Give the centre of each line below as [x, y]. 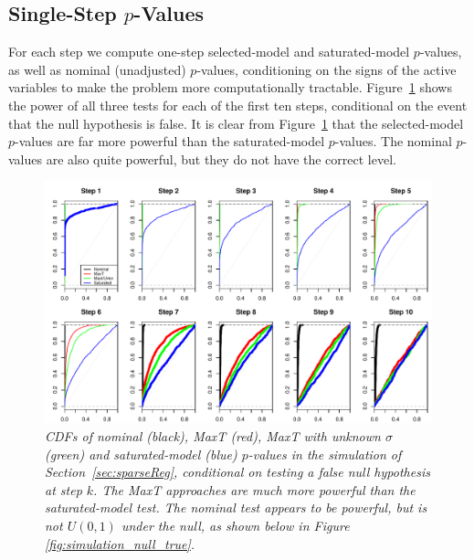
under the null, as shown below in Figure [235, 525]
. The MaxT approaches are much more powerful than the [254, 489]
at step [63, 489]
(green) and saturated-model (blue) [141, 454]
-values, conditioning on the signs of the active [327, 69]
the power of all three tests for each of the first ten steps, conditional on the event [238, 105]
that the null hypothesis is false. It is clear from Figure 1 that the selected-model [236, 123]
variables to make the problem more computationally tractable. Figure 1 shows [230, 87]
